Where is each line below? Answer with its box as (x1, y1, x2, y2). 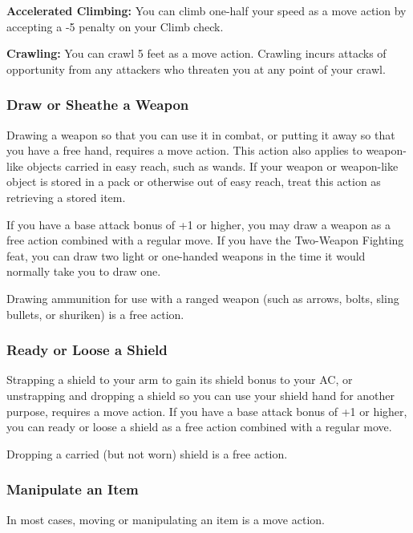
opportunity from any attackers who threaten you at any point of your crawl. (6, 60, 386, 77)
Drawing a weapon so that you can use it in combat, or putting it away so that (6, 126, 395, 143)
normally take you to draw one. (6, 263, 161, 280)
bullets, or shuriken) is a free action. (6, 305, 184, 322)
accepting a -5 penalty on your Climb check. (6, 18, 224, 34)
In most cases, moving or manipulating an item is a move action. (6, 511, 325, 527)
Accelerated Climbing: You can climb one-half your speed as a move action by (6, 2, 407, 18)
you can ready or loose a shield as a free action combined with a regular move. (6, 418, 392, 435)
